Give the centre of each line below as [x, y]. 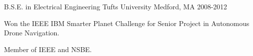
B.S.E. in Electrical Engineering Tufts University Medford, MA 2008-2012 [116, 6]
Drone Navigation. [32, 33]
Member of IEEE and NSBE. [48, 49]
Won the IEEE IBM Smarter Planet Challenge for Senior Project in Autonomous [127, 23]
